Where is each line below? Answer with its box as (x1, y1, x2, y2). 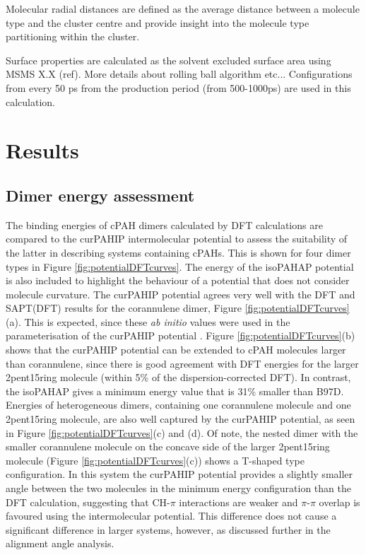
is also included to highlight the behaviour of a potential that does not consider (6, 273, 350, 288)
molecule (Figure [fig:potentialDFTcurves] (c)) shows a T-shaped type (6, 452, 305, 467)
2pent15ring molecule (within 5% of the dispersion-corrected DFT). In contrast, (6, 370, 351, 385)
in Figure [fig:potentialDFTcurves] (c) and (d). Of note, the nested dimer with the (6, 425, 358, 440)
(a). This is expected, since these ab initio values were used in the (6, 314, 290, 329)
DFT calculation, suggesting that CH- (6, 494, 170, 509)
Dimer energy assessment (6, 184, 195, 206)
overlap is (319, 494, 360, 509)
